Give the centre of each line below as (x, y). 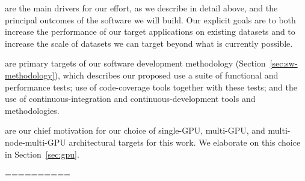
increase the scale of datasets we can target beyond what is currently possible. (149, 43)
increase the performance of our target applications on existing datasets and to (150, 31)
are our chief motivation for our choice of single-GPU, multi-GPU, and (135, 130)
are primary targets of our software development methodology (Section (135, 63)
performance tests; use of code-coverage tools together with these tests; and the (151, 87)
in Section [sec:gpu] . (42, 154)
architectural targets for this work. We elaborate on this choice (185, 142)
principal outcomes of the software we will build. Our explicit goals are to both (150, 19)
